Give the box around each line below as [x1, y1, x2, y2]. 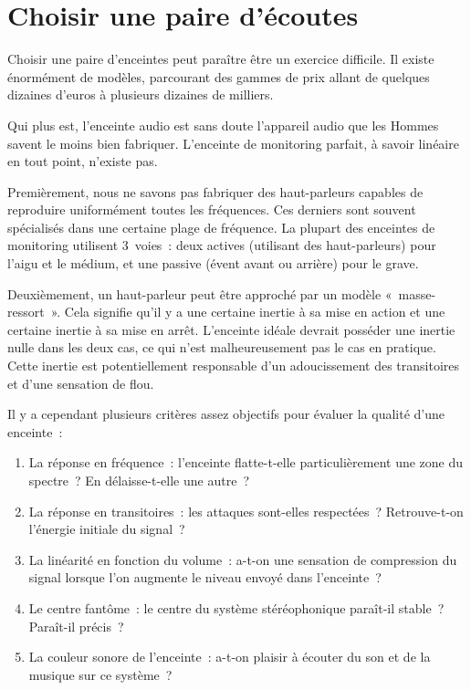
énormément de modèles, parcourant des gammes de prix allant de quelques [7, 67, 430, 86]
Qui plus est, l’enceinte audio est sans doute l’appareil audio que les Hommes [7, 115, 439, 134]
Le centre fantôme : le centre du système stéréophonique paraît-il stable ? [28, 598, 445, 617]
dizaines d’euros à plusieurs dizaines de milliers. [7, 85, 274, 104]
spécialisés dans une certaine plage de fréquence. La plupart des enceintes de [7, 217, 435, 236]
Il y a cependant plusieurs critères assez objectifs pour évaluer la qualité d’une [7, 404, 445, 423]
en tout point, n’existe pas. [7, 152, 158, 171]
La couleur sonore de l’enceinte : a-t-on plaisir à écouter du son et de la [28, 647, 431, 666]
